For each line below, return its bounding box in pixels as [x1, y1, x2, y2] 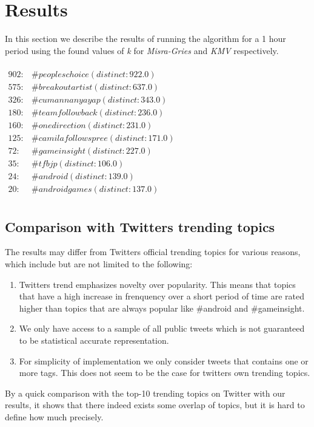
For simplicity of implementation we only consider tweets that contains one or [19, 354, 309, 367]
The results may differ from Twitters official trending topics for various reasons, [5, 245, 301, 258]
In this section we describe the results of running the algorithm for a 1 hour [5, 32, 286, 45]
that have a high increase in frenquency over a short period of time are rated [19, 290, 304, 302]
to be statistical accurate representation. [19, 334, 169, 347]
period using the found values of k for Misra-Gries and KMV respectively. [5, 44, 279, 56]
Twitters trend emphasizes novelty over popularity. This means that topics [19, 278, 296, 290]
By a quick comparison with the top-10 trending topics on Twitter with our [5, 386, 286, 399]
